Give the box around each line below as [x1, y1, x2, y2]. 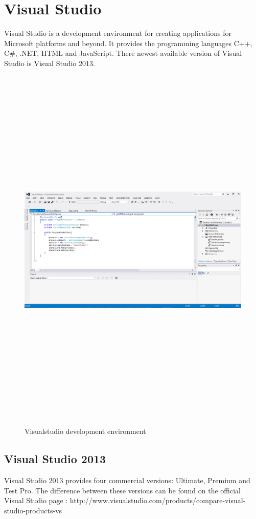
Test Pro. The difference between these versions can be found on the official [4, 485, 241, 495]
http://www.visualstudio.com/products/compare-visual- [69, 495, 246, 506]
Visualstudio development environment [25, 426, 146, 437]
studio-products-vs [4, 505, 62, 515]
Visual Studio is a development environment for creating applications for [4, 28, 231, 38]
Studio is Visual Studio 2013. [4, 57, 95, 68]
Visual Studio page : [4, 495, 68, 506]
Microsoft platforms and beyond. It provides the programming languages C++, [4, 37, 252, 48]
